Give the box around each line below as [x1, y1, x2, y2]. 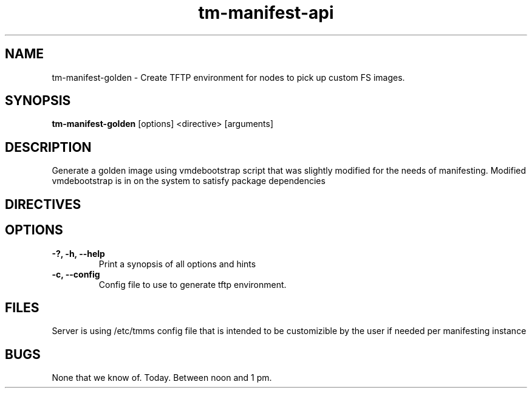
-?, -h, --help [52, 248, 105, 259]
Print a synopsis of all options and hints [98, 258, 256, 269]
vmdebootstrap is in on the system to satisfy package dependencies [52, 176, 326, 186]
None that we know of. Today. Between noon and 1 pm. [52, 372, 272, 383]
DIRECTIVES [5, 196, 81, 212]
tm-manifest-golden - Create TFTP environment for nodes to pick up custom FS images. [52, 72, 405, 83]
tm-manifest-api [198, 2, 334, 23]
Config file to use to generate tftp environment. [98, 279, 287, 290]
